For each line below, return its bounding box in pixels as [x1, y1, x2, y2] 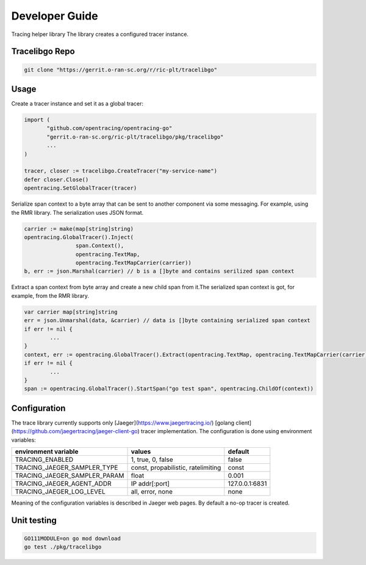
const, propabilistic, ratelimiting [131, 464, 221, 472]
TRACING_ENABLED [15, 455, 74, 464]
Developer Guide [11, 9, 98, 23]
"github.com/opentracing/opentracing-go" [46, 125, 173, 132]
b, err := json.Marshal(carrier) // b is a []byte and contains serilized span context [24, 268, 295, 275]
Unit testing [11, 515, 57, 525]
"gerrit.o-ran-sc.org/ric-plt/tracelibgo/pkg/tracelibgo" [46, 133, 224, 140]
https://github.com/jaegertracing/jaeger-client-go [13, 428, 138, 435]
